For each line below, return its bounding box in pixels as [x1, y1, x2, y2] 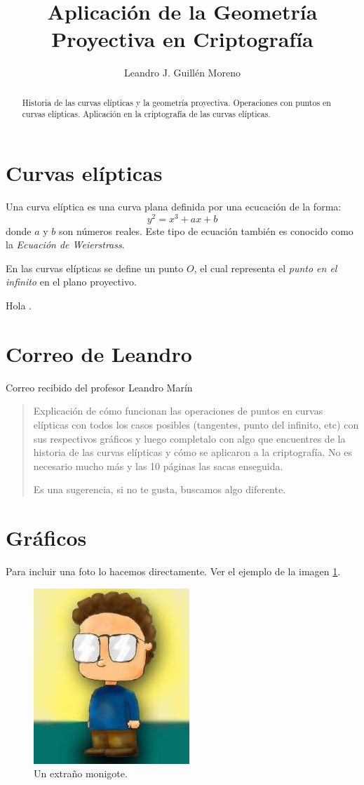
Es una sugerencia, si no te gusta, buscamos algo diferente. [33, 482, 286, 497]
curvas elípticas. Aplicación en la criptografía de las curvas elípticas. [22, 108, 271, 120]
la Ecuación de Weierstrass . [6, 237, 125, 252]
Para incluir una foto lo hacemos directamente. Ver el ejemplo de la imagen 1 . [6, 564, 341, 578]
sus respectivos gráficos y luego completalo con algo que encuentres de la [33, 431, 346, 445]
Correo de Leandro [6, 339, 192, 368]
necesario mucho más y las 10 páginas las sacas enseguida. [33, 458, 283, 473]
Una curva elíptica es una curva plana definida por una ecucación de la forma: [6, 199, 342, 213]
